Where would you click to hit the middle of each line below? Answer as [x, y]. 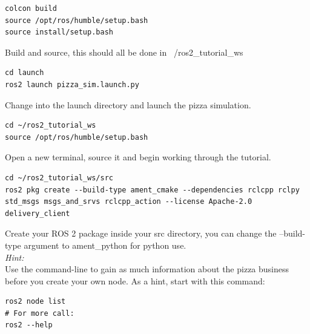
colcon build [31, 8]
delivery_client [38, 213]
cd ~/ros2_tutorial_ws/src [59, 178]
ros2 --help [29, 325]
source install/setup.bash [59, 32]
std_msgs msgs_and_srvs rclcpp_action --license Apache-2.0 [129, 202]
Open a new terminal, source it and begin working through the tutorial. [138, 157]
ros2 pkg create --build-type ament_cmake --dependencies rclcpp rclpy [152, 190]
